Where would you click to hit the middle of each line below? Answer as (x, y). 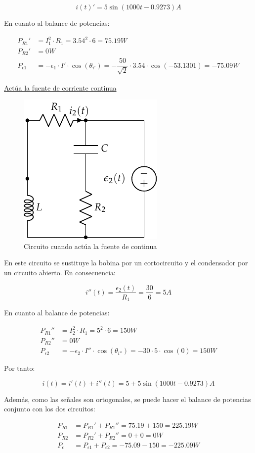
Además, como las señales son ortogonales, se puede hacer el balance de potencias (127, 399)
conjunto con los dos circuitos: (50, 409)
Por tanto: (20, 368)
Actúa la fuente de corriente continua (60, 87)
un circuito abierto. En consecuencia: (60, 272)
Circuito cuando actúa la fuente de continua (90, 246)
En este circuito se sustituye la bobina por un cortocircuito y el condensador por (126, 263)
